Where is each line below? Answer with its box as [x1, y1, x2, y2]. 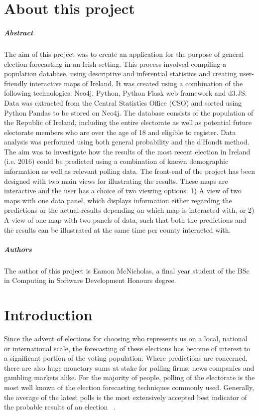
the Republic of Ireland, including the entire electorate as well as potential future [4, 117, 252, 128]
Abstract [4, 27, 33, 37]
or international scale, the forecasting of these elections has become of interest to [4, 343, 251, 353]
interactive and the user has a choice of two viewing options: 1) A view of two [4, 185, 242, 196]
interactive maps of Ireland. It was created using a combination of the [29, 78, 243, 88]
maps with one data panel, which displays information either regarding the [4, 195, 232, 205]
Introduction [4, 304, 93, 325]
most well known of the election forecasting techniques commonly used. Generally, [4, 382, 255, 393]
